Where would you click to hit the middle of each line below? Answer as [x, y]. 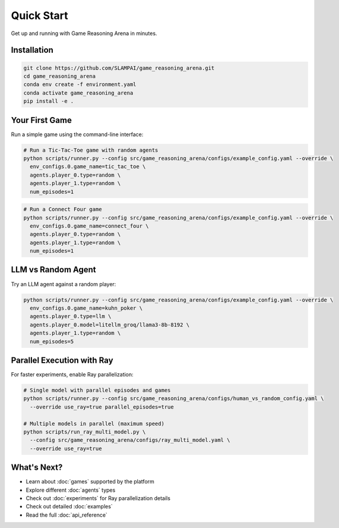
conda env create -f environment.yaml [80, 84]
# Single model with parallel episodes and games [97, 390]
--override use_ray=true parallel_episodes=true [102, 407]
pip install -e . [49, 101]
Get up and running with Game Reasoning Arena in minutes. [84, 33]
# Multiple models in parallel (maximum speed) [94, 423]
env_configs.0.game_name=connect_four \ [89, 226]
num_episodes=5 [52, 341]
